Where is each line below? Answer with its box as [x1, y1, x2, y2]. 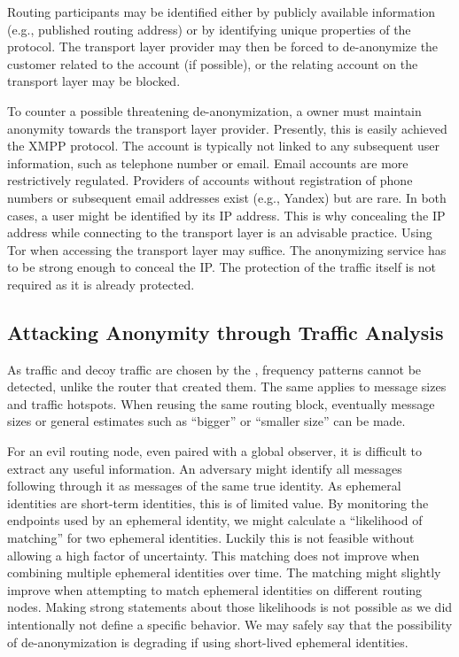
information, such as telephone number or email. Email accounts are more [7, 153, 408, 172]
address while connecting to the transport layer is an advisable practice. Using [7, 223, 432, 242]
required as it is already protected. [7, 274, 195, 293]
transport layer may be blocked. [7, 72, 181, 90]
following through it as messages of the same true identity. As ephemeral [7, 476, 401, 495]
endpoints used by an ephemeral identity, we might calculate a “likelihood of [7, 511, 423, 529]
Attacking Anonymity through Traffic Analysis [7, 318, 444, 345]
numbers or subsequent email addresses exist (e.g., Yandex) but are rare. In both [7, 188, 447, 206]
